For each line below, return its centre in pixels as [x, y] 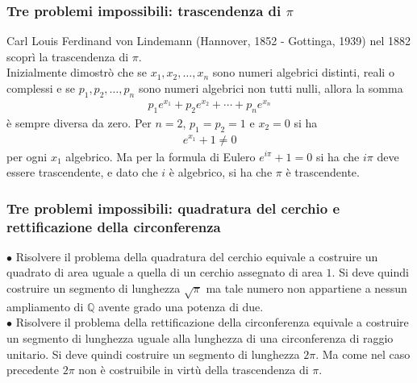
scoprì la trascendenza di [68, 56]
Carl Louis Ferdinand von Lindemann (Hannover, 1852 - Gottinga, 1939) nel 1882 [209, 41]
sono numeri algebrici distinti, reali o [303, 72]
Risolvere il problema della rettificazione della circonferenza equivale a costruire [212, 322]
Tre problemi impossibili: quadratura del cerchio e [173, 208]
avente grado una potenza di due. [181, 306]
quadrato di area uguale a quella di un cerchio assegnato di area [165, 272]
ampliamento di [45, 306]
